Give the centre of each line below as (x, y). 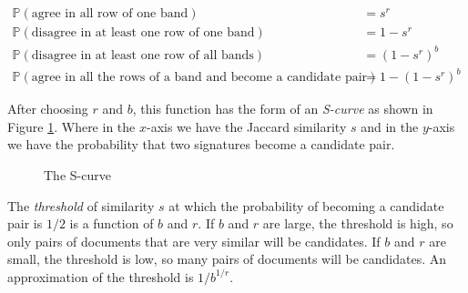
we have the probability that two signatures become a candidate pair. (201, 144)
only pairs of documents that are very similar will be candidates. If (194, 241)
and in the (390, 126)
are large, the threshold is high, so (358, 223)
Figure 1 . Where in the (71, 126)
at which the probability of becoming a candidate (306, 205)
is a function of (112, 223)
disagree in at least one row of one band (143, 33)
